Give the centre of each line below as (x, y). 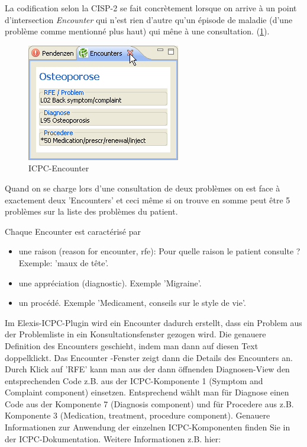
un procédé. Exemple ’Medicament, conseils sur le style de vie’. (132, 303)
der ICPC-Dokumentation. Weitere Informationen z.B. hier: (113, 438)
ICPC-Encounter (59, 168)
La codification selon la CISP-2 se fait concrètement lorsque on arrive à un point (151, 8)
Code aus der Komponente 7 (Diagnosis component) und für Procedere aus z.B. (149, 403)
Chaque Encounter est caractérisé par (73, 231)
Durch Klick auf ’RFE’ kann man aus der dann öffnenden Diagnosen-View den (147, 369)
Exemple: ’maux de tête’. (64, 262)
